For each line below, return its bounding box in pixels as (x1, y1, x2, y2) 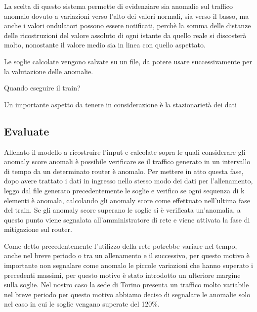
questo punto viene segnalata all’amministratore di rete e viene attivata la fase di (4, 214, 250, 224)
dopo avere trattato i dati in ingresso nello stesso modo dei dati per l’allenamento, (4, 176, 253, 186)
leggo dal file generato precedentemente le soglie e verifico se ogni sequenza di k (4, 185, 245, 195)
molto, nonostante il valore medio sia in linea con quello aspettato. (4, 40, 206, 50)
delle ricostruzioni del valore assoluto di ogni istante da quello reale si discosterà (4, 30, 247, 40)
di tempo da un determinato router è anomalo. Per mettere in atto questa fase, (4, 166, 244, 176)
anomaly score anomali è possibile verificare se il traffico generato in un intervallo (4, 156, 251, 167)
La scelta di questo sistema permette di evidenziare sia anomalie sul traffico (4, 1, 233, 11)
